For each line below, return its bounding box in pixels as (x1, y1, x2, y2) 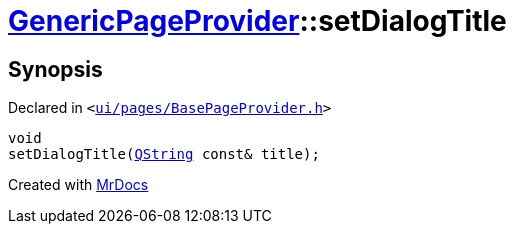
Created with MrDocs (8, 176, 149, 194)
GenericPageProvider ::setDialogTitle (8, 4, 507, 38)
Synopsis (8, 56, 103, 82)
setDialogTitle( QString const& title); (8, 146, 320, 163)
